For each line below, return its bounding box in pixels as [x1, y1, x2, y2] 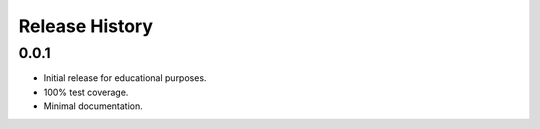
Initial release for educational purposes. [43, 72, 207, 84]
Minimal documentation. [43, 100, 144, 112]
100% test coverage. [43, 86, 129, 98]
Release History [18, 15, 154, 37]
